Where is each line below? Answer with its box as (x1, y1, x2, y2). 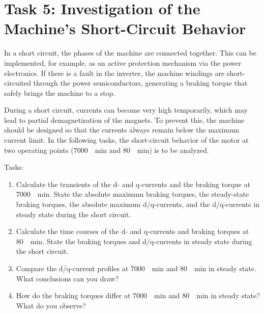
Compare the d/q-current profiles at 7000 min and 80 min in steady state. (16, 263, 256, 273)
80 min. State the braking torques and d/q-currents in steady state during (16, 235, 252, 246)
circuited (4, 77, 31, 88)
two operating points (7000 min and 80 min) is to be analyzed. (4, 144, 209, 155)
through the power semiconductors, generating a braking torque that (33, 77, 248, 88)
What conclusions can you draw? (16, 273, 119, 283)
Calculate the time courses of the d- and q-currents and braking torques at (16, 226, 249, 237)
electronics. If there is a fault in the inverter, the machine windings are (4, 67, 225, 78)
